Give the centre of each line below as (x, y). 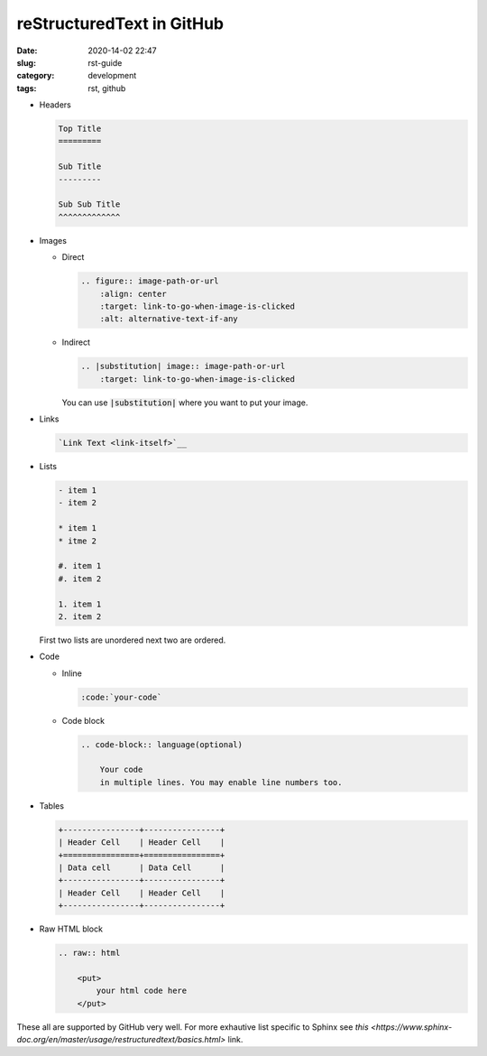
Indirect (76, 342)
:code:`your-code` (121, 697)
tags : (27, 88)
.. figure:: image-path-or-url (150, 281)
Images (53, 240)
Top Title (80, 129)
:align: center (133, 294)
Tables (52, 806)
